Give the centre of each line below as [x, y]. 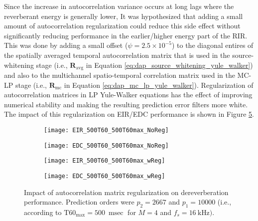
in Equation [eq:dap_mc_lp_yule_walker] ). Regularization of [159, 85]
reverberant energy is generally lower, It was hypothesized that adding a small [124, 16]
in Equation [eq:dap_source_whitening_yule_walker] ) [169, 65]
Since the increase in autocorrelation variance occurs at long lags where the [119, 6]
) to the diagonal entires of [212, 45]
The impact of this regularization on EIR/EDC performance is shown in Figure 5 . [129, 114]
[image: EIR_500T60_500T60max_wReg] [105, 161]
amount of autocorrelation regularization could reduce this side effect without [122, 26]
